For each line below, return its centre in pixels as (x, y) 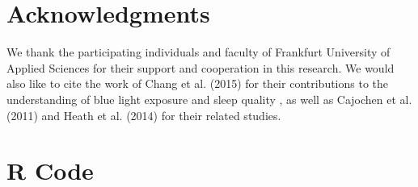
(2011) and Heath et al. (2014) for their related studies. (144, 115)
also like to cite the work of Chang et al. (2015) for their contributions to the (198, 83)
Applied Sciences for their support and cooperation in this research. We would (201, 67)
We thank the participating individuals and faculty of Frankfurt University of (198, 52)
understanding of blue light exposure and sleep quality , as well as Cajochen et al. (209, 99)
